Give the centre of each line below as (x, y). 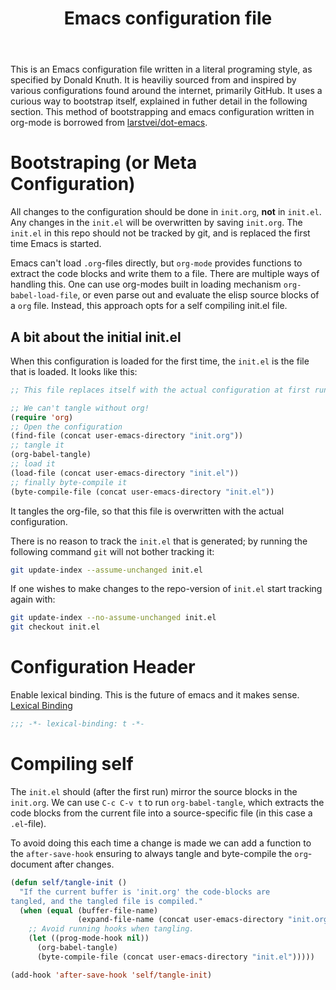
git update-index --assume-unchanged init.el (106, 570)
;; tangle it (37, 445)
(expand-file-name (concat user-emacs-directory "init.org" (205, 920)
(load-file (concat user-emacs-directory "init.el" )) (125, 473)
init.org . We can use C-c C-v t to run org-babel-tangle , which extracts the (167, 802)
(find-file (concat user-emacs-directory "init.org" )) (127, 436)
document (31, 864)
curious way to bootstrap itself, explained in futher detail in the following (159, 101)
